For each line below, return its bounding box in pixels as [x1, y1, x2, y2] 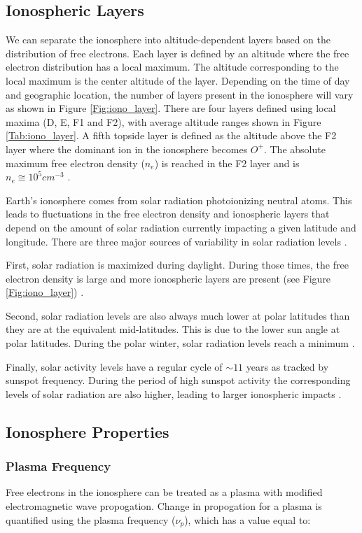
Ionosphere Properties [6, 420, 169, 442]
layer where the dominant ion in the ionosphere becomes [6, 141, 248, 156]
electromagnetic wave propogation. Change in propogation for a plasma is [6, 499, 322, 513]
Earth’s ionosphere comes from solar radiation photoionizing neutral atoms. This [6, 192, 352, 207]
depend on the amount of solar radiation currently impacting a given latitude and [6, 220, 356, 234]
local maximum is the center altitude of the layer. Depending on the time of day [6, 73, 350, 87]
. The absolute [263, 141, 326, 156]
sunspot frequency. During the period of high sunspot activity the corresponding [6, 373, 351, 388]
